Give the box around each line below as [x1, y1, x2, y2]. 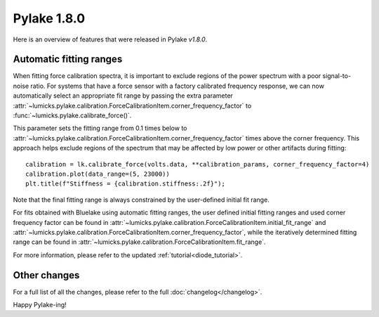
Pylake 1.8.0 [13, 11, 86, 26]
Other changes [13, 269, 80, 281]
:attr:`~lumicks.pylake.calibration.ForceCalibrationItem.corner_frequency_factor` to [13, 101, 252, 110]
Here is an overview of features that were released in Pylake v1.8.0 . [13, 35, 208, 44]
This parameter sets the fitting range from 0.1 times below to [13, 124, 187, 133]
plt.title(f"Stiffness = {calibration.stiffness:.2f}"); [25, 180, 226, 188]
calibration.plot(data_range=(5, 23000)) [25, 169, 170, 178]
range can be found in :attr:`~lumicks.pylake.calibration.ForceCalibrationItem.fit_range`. [13, 238, 266, 246]
